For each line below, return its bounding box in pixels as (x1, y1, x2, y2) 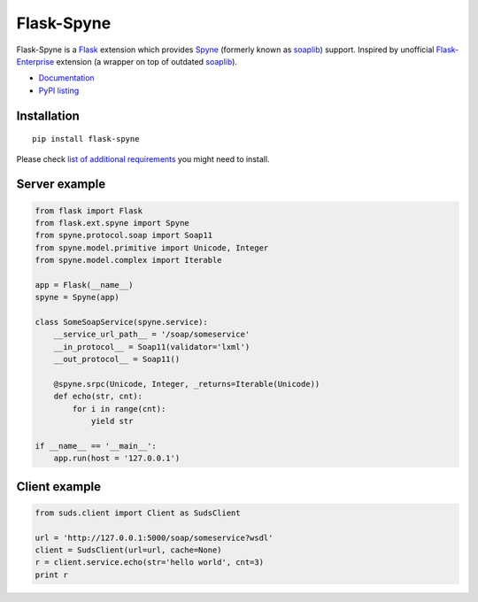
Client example (16, 479, 102, 494)
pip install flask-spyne (32, 134, 140, 144)
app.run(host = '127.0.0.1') (53, 453, 181, 464)
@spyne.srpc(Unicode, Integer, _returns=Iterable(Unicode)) (53, 379, 320, 389)
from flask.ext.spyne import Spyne (35, 218, 189, 228)
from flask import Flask (35, 205, 143, 216)
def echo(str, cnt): (53, 391, 143, 402)
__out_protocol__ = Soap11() (53, 354, 181, 365)
